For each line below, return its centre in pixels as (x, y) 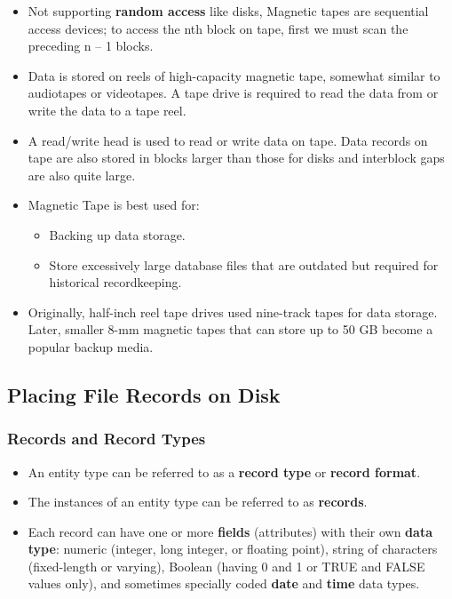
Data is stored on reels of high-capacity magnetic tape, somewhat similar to (234, 75)
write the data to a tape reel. (107, 110)
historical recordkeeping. (115, 282)
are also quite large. (82, 175)
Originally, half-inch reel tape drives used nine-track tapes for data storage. (233, 311)
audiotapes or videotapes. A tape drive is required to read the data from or (233, 93)
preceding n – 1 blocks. (91, 46)
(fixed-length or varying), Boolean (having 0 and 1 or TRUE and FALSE (226, 566)
